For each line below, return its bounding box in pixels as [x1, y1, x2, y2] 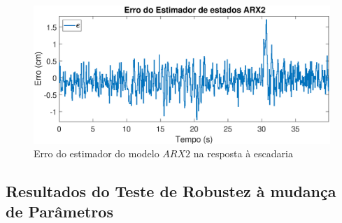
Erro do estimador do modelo [34, 146, 159, 161]
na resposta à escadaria [193, 146, 293, 161]
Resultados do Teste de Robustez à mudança [6, 180, 336, 202]
